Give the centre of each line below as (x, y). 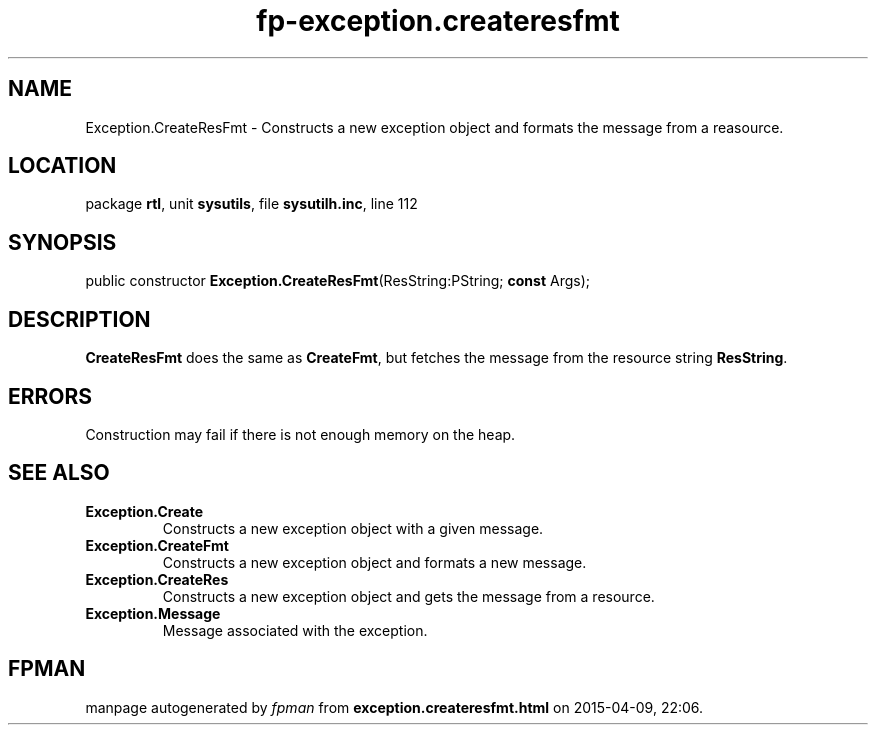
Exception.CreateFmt (157, 545)
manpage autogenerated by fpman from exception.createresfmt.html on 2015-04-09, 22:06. (394, 707)
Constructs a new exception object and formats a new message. (374, 562)
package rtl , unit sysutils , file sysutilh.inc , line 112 (251, 204)
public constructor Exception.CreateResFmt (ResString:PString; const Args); (338, 281)
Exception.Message (153, 613)
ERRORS (50, 396)
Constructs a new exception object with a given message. (353, 528)
